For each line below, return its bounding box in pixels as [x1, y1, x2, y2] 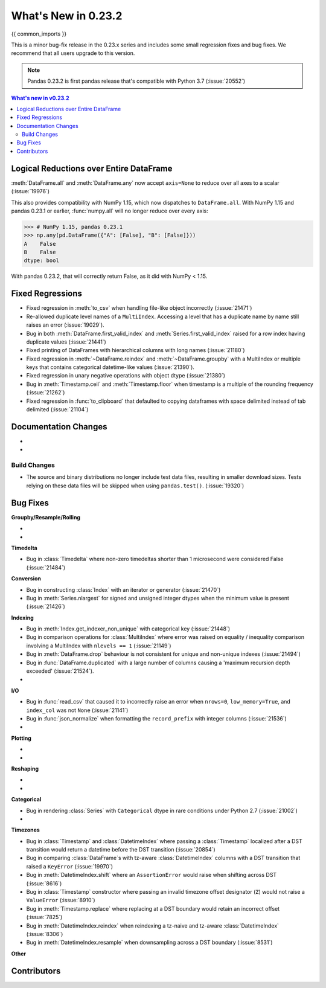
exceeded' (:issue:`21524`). [26, 667, 94, 675]
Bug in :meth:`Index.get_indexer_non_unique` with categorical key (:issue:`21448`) [26, 625, 231, 632]
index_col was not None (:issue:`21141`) [26, 707, 129, 714]
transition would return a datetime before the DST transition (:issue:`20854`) [26, 846, 216, 853]
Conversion [11, 575, 42, 582]
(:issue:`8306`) [26, 930, 63, 937]
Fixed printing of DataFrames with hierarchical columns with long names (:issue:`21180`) [26, 347, 245, 354]
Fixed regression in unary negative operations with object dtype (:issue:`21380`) [26, 372, 226, 379]
